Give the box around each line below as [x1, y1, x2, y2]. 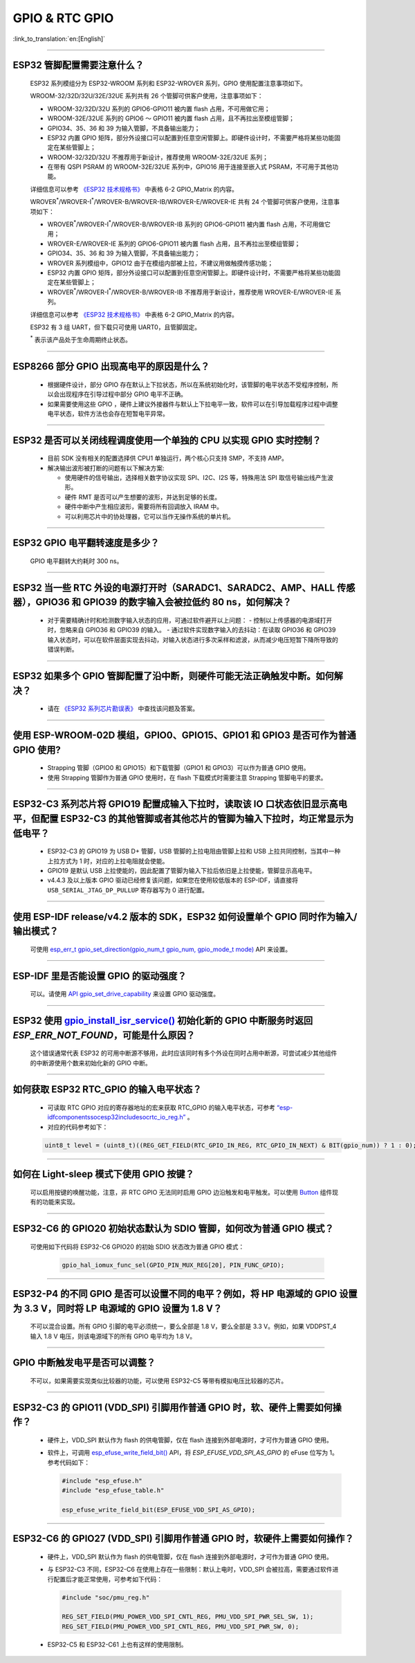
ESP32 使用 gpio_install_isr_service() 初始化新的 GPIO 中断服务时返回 [12, 1015, 313, 1027]
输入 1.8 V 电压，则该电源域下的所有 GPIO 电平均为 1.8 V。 [30, 1332, 196, 1340]
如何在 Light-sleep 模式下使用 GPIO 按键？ [12, 1168, 195, 1180]
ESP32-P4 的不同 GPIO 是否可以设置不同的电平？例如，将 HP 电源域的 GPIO [12, 1287, 338, 1300]
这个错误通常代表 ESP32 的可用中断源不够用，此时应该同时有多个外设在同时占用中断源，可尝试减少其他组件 [30, 1049, 338, 1058]
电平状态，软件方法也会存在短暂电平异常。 [47, 409, 169, 418]
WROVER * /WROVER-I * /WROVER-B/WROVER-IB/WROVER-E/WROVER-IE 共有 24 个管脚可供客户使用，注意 [30, 196, 334, 206]
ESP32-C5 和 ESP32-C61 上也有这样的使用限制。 [47, 1640, 187, 1648]
